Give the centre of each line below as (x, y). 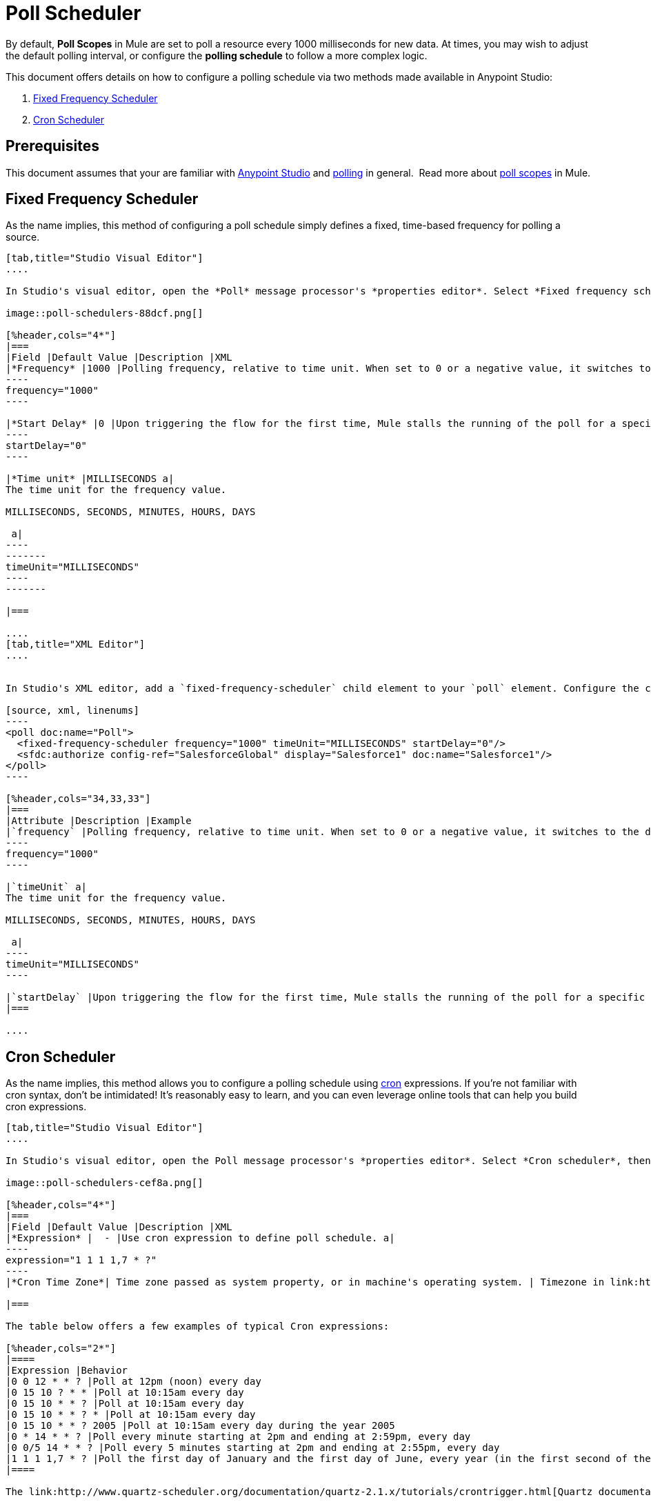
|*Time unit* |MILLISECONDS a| (90, 479)
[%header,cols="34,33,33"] (78, 799)
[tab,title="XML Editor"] (76, 644)
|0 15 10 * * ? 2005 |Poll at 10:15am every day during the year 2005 (200, 1426)
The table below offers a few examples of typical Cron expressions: (198, 1326)
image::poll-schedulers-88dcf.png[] (104, 313)
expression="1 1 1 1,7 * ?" (81, 1260)
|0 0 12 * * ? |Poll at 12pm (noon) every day (133, 1382)
